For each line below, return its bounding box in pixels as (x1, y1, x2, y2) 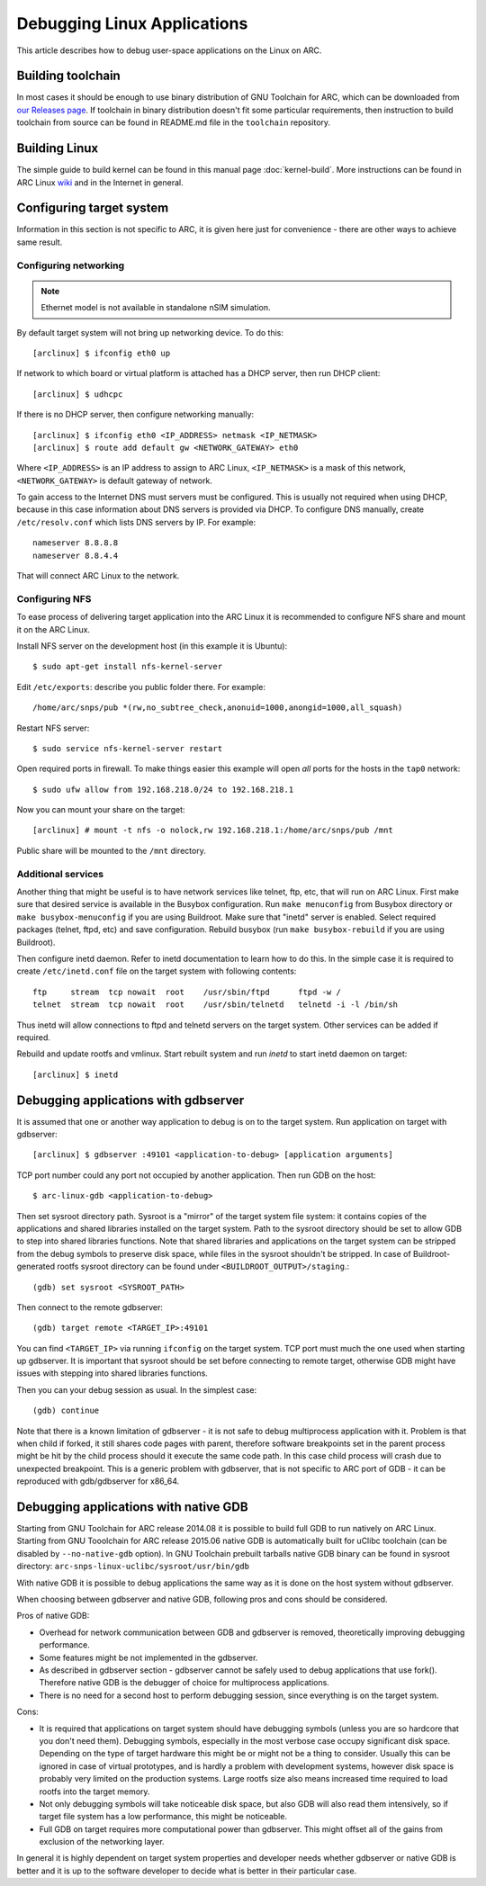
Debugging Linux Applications (16, 13, 248, 33)
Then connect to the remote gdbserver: (16, 1301, 164, 1313)
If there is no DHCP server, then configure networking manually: (16, 409, 255, 420)
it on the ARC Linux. (16, 624, 90, 634)
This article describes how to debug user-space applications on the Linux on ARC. (16, 45, 322, 56)
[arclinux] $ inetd (32, 1069, 119, 1080)
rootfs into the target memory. (39, 1786, 150, 1797)
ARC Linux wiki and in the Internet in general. (16, 176, 184, 188)
